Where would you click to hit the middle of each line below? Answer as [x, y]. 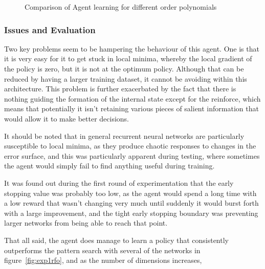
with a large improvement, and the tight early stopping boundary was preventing [131, 213]
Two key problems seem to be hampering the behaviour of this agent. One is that [132, 48]
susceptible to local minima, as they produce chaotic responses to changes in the [130, 146]
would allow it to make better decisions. [67, 118]
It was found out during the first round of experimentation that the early [119, 182]
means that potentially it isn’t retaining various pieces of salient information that [131, 108]
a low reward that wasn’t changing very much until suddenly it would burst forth [131, 203]
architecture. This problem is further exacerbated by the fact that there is [120, 89]
